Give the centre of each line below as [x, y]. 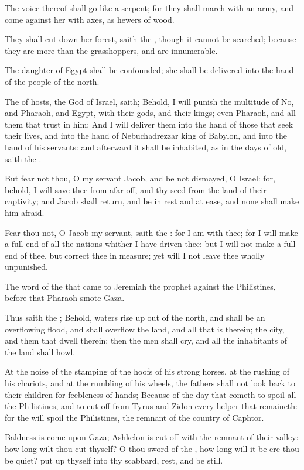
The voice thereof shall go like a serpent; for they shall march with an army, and [149, 8]
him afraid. [25, 212]
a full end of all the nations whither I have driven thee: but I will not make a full [150, 244]
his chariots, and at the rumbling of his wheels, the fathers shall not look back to [150, 383]
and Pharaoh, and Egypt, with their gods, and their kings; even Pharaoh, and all [150, 113]
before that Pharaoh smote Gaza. [65, 298]
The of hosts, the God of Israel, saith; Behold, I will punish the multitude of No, [149, 101]
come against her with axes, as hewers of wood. [90, 19]
